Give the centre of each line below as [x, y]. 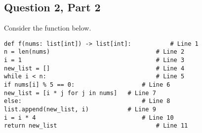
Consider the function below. [48, 28]
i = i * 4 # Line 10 [89, 117]
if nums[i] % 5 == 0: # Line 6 [87, 85]
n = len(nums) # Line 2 [94, 52]
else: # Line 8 [87, 101]
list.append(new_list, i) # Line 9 [80, 110]
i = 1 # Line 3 [94, 60]
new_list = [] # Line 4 [94, 68]
